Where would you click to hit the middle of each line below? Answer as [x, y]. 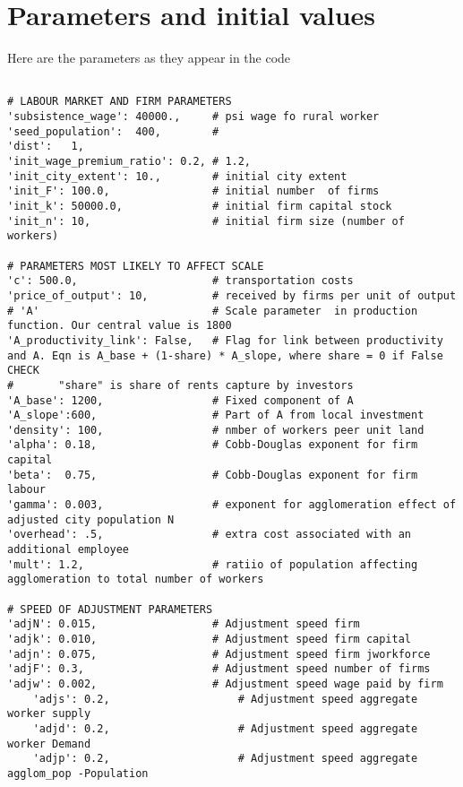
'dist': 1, [46, 147]
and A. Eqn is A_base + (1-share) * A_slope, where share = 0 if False [225, 355]
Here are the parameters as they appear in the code [149, 58]
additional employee [69, 550]
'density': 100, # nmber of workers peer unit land [216, 430]
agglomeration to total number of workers [136, 579]
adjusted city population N [91, 519]
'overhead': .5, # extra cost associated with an [210, 535]
